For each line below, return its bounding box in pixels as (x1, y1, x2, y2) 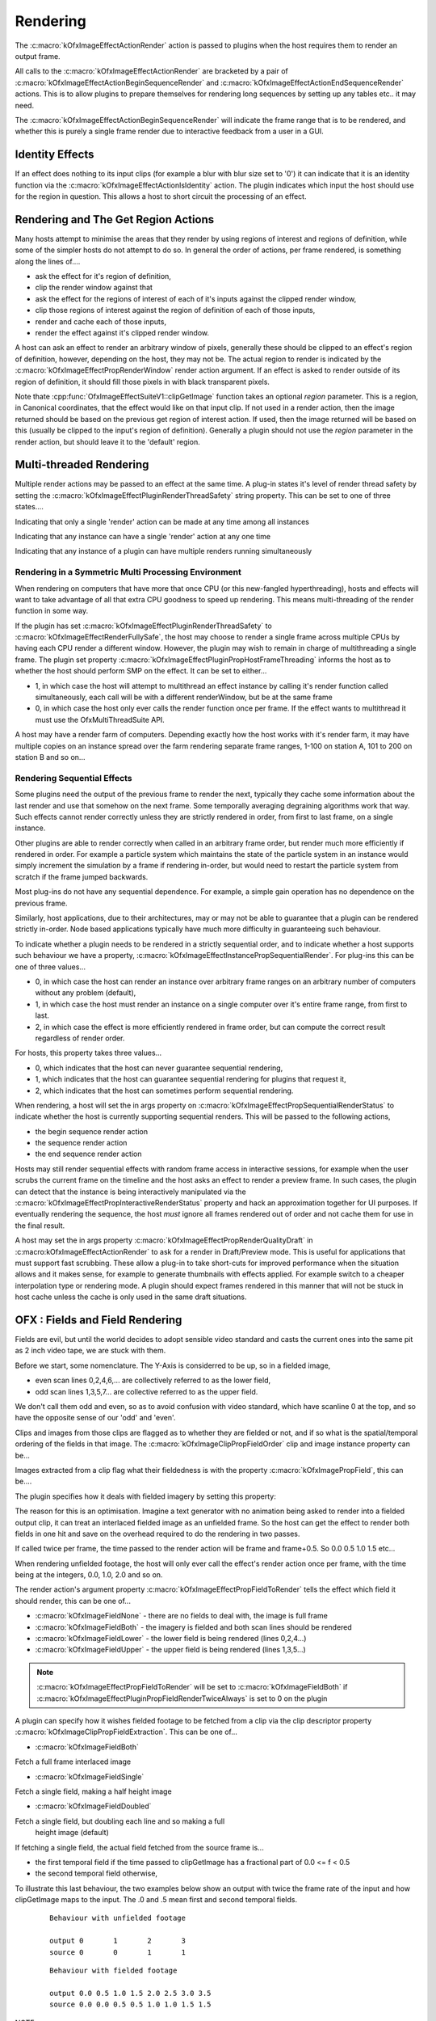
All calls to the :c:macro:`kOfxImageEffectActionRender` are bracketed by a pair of (15, 66, 288, 76)
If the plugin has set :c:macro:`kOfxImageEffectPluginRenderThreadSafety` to (15, 621, 272, 631)
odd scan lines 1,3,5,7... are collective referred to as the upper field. (35, 1386, 258, 1396)
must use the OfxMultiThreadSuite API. (35, 715, 165, 724)
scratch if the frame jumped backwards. (15, 871, 149, 881)
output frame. (15, 51, 61, 61)
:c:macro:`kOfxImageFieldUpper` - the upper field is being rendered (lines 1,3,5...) (35, 1645, 306, 1655)
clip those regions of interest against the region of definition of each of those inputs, (35, 306, 316, 315)
